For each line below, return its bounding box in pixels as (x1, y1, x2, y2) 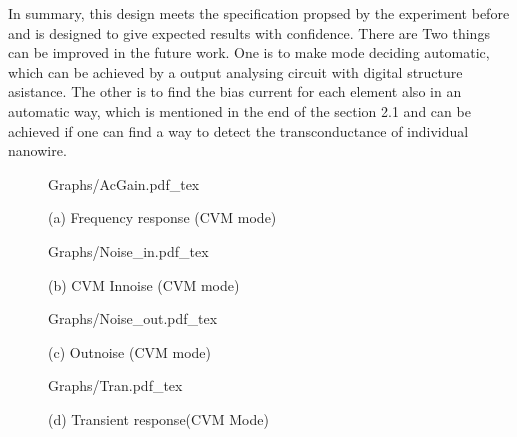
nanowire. (8, 140, 67, 161)
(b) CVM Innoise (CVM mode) (48, 274, 240, 295)
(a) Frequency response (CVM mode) (48, 207, 277, 228)
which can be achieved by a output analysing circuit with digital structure (8, 61, 463, 82)
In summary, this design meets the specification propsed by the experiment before (8, 3, 510, 23)
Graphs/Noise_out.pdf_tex (48, 308, 218, 329)
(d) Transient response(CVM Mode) (48, 408, 269, 429)
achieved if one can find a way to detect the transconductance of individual (8, 120, 469, 141)
